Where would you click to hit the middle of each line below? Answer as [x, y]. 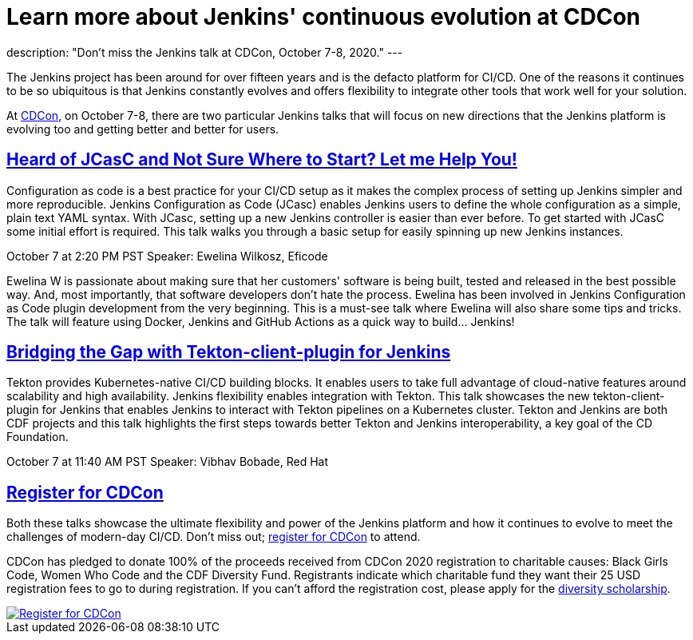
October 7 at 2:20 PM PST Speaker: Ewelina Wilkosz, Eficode [167, 256]
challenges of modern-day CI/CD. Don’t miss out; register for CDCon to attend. [214, 537]
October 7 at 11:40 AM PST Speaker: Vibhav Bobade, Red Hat [168, 462]
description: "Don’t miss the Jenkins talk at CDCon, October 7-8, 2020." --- [205, 52]
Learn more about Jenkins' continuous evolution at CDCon [323, 17]
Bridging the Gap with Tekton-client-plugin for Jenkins [229, 352]
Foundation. [38, 437]
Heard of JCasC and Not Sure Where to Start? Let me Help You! [262, 160]
